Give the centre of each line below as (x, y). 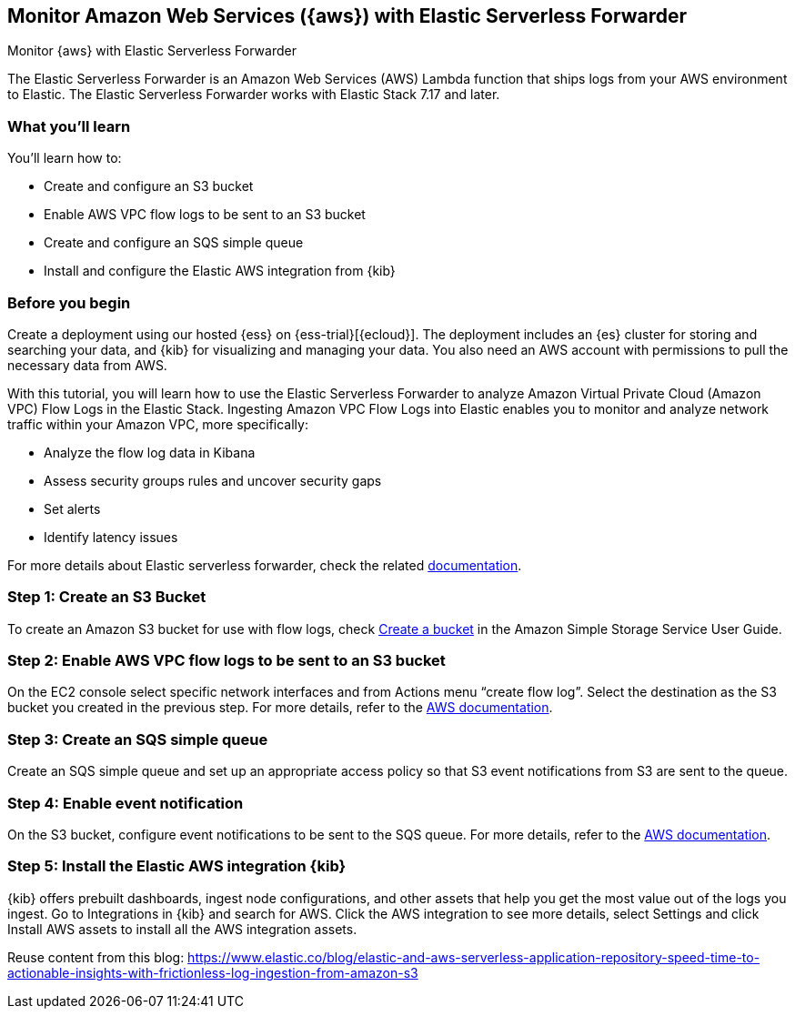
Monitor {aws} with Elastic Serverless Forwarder (152, 51)
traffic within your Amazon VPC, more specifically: (158, 424)
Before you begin (69, 302)
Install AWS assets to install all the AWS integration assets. (182, 929)
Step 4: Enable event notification (126, 803)
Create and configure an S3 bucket (149, 186)
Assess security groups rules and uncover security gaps (213, 480)
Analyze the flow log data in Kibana (150, 452)
